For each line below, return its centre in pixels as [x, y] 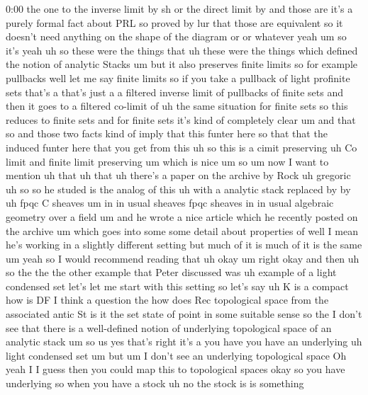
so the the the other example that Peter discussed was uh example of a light [171, 272]
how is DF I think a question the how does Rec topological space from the [167, 300]
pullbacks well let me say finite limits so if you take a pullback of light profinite [178, 78]
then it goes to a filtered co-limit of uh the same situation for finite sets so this [177, 106]
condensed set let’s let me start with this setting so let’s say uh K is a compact [177, 286]
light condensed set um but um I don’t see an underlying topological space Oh [176, 355]
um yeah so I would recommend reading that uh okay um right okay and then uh [183, 258]
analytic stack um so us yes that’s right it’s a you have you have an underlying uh [184, 342]
